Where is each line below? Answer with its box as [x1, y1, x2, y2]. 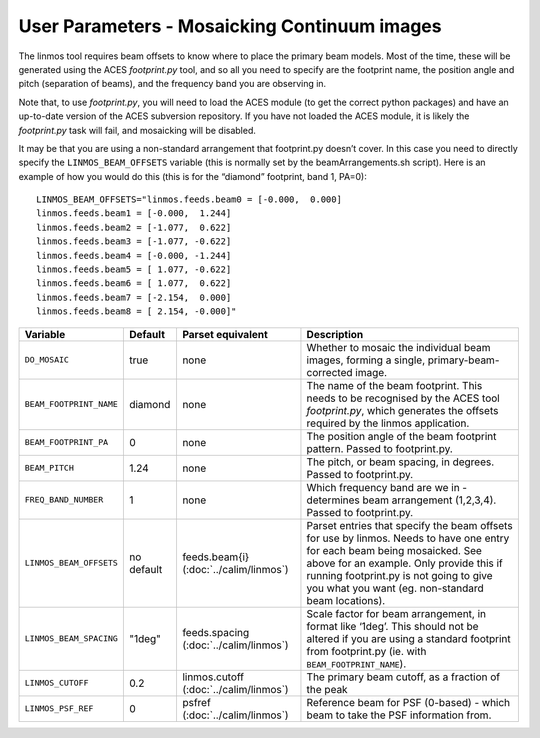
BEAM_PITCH [24, 463, 75, 474]
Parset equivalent [181, 327, 269, 341]
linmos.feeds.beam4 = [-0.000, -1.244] [36, 250, 232, 261]
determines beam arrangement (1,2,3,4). [306, 493, 497, 507]
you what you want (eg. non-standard [306, 581, 484, 595]
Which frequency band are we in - [306, 480, 468, 494]
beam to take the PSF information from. [306, 708, 492, 722]
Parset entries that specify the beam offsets [306, 518, 514, 532]
